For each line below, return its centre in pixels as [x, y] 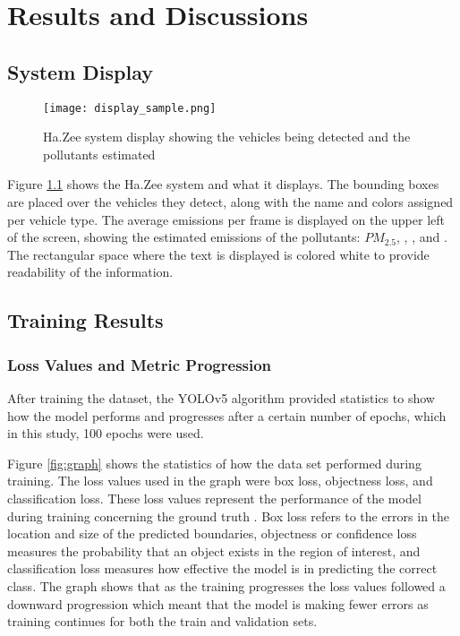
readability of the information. [90, 272]
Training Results [85, 320]
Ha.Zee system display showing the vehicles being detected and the [227, 137]
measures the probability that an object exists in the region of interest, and [214, 550]
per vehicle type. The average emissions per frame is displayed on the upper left [226, 219]
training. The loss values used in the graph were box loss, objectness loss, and [220, 481]
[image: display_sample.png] [130, 108]
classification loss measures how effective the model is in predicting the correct [222, 568]
